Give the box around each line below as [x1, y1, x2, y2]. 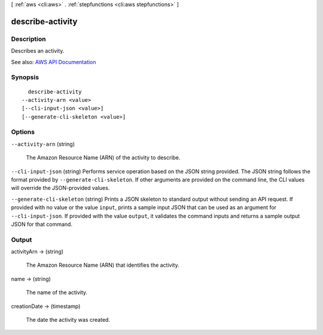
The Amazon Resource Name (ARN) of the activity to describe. [26, 154, 181, 161]
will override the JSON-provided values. [11, 185, 110, 192]
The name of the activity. [26, 289, 88, 296]
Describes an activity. [11, 47, 65, 55]
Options [11, 128, 35, 136]
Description [11, 35, 46, 43]
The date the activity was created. [26, 316, 111, 324]
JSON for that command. [11, 221, 73, 228]
